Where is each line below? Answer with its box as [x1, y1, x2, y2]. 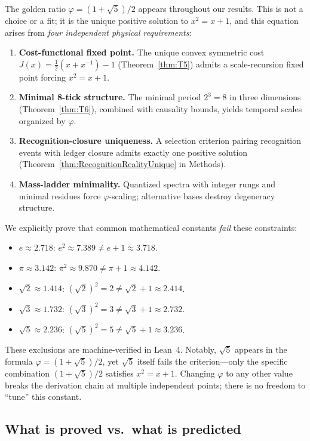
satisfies [105, 366, 134, 379]
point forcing [19, 70, 66, 83]
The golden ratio [5, 2, 66, 14]
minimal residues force [19, 189, 101, 202]
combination [5, 366, 50, 379]
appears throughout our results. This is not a [138, 2, 303, 14]
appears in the [235, 343, 287, 355]
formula [5, 354, 33, 367]
